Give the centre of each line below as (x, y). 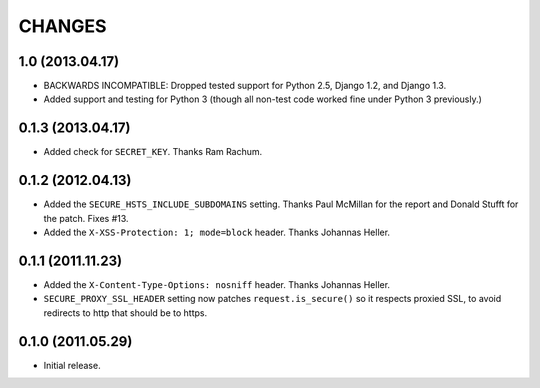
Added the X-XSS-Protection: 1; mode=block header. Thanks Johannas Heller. (216, 232)
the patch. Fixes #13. (86, 218)
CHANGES (62, 26)
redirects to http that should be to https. (125, 312)
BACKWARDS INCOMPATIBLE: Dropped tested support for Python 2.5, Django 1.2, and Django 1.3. (245, 86)
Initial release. (72, 365)
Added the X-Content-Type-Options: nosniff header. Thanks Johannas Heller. (216, 284)
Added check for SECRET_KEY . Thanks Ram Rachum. (153, 152)
